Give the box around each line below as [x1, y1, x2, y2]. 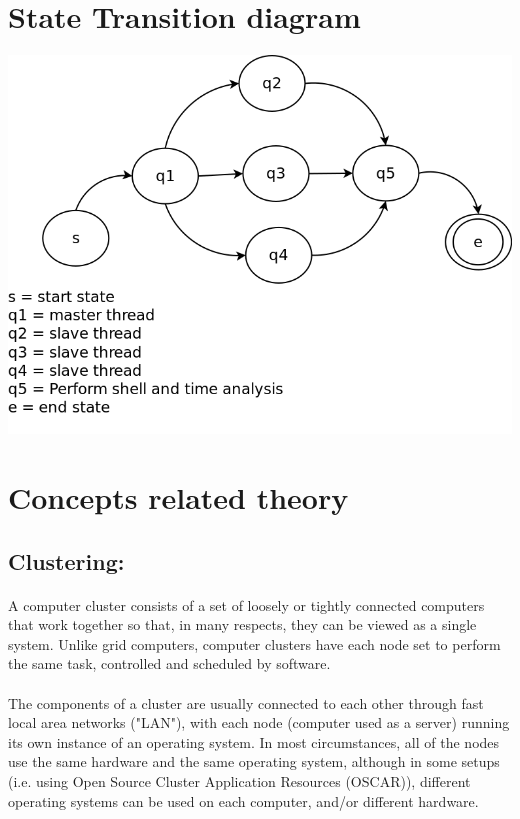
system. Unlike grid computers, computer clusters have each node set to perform [8, 633, 501, 654]
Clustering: [8, 545, 125, 576]
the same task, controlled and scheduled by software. [8, 653, 331, 674]
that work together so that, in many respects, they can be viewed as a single [8, 614, 477, 635]
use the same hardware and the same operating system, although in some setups [8, 751, 500, 772]
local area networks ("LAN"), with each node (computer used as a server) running [8, 712, 510, 733]
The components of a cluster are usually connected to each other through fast [8, 692, 484, 713]
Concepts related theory [8, 477, 349, 518]
